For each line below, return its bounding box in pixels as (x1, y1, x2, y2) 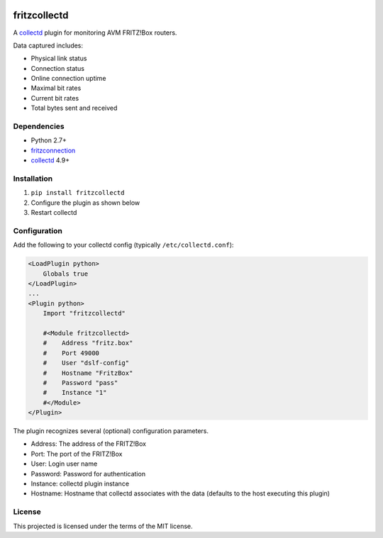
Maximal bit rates (30, 84, 82, 92)
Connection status (30, 64, 85, 72)
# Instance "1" (43, 388, 107, 397)
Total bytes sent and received (30, 103, 118, 113)
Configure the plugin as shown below (30, 198, 140, 207)
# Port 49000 (43, 349, 99, 357)
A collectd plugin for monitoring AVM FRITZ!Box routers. (13, 28, 177, 37)
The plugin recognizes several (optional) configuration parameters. (13, 427, 209, 435)
